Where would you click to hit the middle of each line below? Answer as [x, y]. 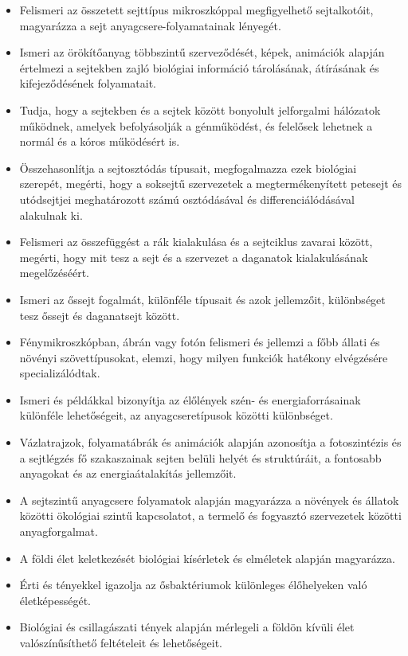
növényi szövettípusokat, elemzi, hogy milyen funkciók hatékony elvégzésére [204, 357]
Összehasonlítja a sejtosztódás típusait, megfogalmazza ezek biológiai [188, 168]
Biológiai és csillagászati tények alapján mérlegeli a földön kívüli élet [187, 627]
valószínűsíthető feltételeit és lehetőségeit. [121, 642]
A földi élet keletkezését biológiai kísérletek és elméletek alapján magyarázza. [207, 558]
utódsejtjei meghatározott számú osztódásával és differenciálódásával [187, 199]
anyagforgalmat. [59, 531]
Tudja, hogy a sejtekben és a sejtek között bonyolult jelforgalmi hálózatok [200, 109]
